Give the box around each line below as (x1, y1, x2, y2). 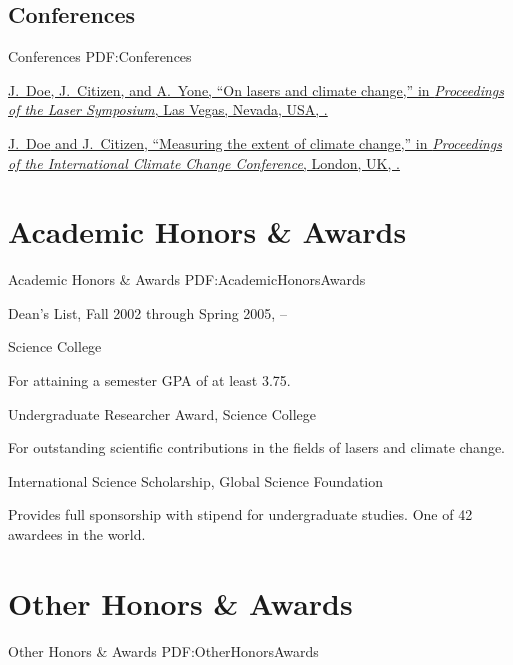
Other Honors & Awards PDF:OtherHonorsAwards (8, 640, 319, 661)
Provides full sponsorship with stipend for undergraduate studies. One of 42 (8, 504, 473, 525)
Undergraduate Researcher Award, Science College (8, 403, 317, 424)
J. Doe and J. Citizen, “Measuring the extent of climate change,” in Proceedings (8, 132, 502, 153)
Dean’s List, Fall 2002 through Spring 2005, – (8, 302, 287, 323)
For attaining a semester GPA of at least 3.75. (8, 370, 291, 391)
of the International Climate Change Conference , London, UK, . (8, 152, 400, 173)
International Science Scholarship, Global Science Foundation (8, 470, 384, 491)
